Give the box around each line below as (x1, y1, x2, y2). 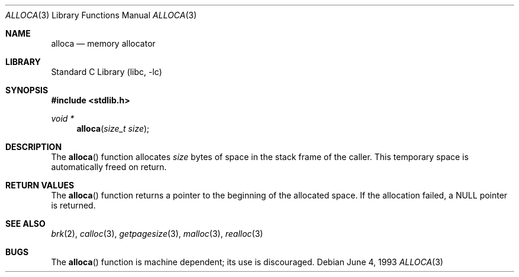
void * (51, 113, 75, 123)
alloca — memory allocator (51, 38, 156, 48)
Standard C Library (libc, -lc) (51, 67, 162, 77)
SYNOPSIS (5, 85, 49, 95)
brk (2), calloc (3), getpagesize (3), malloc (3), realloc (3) (51, 229, 263, 239)
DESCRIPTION (5, 142, 62, 152)
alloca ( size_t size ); (76, 123, 150, 133)
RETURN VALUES (5, 180, 75, 190)
